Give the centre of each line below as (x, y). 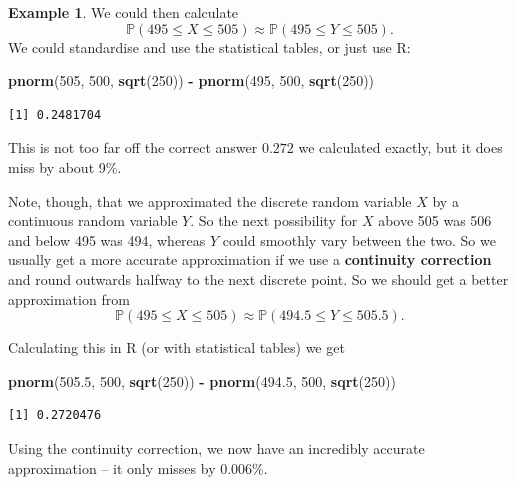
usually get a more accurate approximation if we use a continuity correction (250, 259)
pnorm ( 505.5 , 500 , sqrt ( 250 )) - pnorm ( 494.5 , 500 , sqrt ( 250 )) (202, 380)
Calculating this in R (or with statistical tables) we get (176, 347)
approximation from (69, 298)
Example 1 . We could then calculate (123, 12)
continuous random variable (93, 220)
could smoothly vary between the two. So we (359, 239)
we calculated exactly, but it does (400, 147)
